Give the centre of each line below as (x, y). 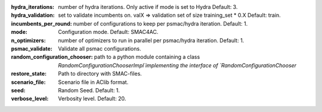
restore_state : (29, 74)
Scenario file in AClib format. (93, 82)
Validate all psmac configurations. (100, 48)
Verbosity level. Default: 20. (92, 99)
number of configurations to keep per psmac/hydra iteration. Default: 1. (160, 23)
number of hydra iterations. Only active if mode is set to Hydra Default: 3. (148, 7)
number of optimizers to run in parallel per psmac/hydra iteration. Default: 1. (151, 40)
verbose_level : (30, 99)
